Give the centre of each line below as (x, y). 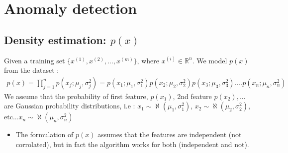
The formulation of (45, 134)
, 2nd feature (192, 96)
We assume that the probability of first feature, (76, 96)
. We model (210, 60)
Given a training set (35, 60)
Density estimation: (55, 39)
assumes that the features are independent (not (170, 134)
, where (148, 60)
